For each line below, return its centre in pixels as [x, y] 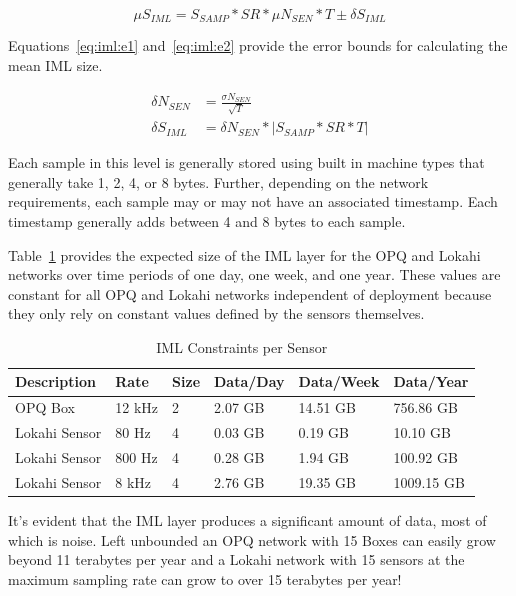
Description [56, 381]
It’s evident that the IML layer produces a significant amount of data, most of [247, 519]
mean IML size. [55, 65]
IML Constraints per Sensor [242, 346]
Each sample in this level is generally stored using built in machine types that [246, 162]
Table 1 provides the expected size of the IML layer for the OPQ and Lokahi [244, 254]
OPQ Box [45, 407]
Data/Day [249, 381]
